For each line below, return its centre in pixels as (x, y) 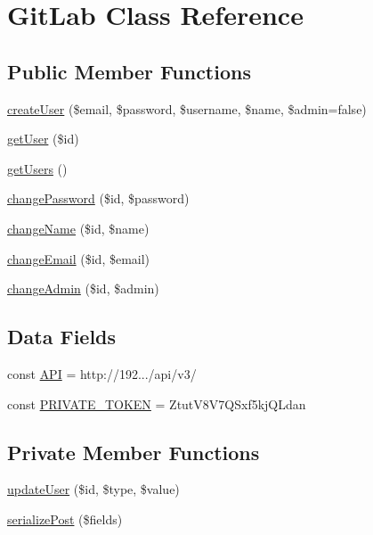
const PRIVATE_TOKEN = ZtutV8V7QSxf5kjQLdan (157, 403)
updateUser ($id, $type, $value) (93, 489)
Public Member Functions (129, 71)
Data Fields (62, 337)
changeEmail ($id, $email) (79, 258)
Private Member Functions (134, 452)
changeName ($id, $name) (78, 228)
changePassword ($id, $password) (98, 198)
